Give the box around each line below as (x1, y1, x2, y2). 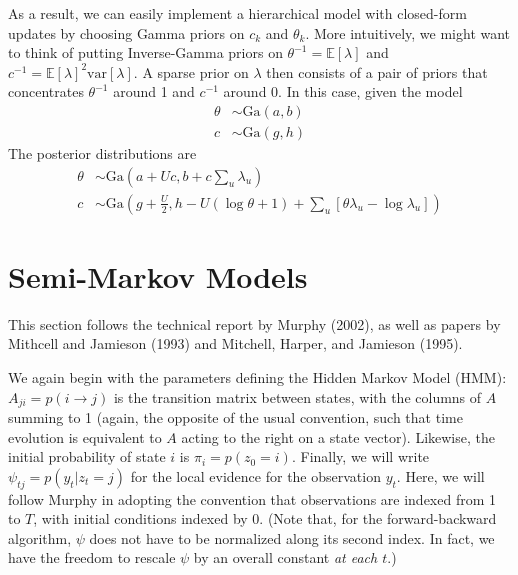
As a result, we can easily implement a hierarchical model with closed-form (8, 3, 467, 23)
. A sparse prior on (133, 61, 249, 82)
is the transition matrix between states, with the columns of (113, 386, 482, 407)
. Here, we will (396, 465, 485, 486)
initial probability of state (8, 446, 166, 467)
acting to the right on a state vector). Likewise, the (181, 426, 495, 447)
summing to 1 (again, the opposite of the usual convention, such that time (8, 407, 463, 428)
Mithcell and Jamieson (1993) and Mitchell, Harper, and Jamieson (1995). (8, 333, 463, 354)
